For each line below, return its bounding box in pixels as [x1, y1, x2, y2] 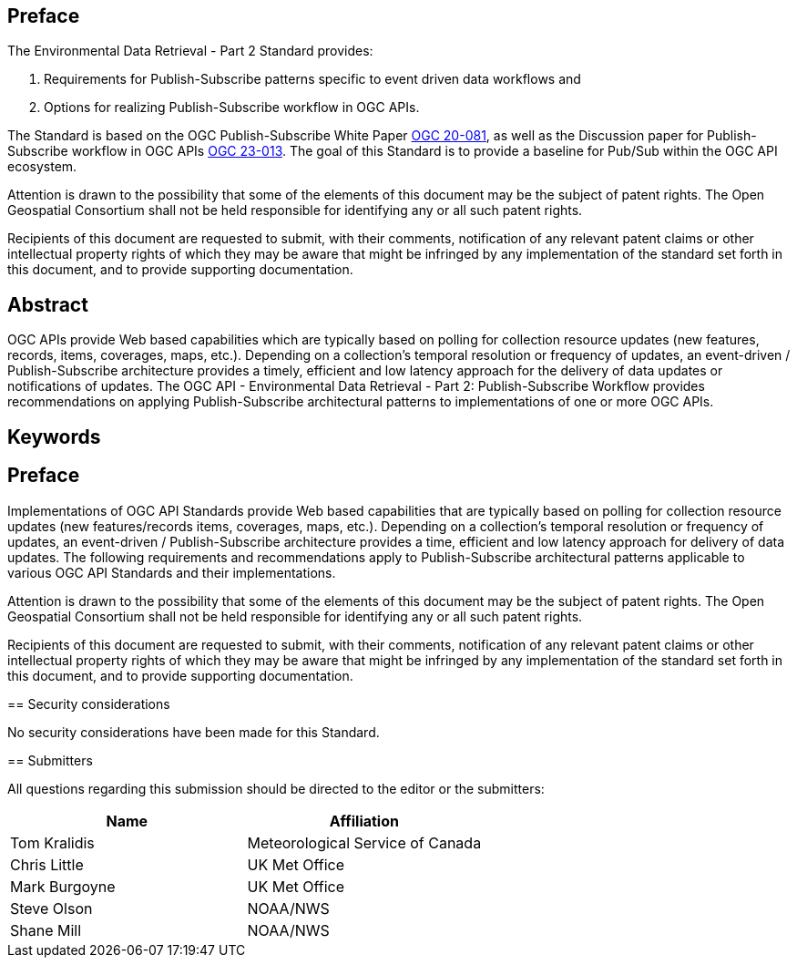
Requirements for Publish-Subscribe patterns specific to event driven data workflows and [44, 71, 581, 87]
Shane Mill [10, 920, 82, 939]
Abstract [7, 293, 88, 316]
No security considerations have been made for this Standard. [7, 724, 380, 740]
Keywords [7, 425, 101, 448]
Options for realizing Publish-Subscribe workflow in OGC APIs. [44, 99, 420, 116]
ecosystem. [7, 159, 77, 175]
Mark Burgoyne [10, 877, 116, 896]
